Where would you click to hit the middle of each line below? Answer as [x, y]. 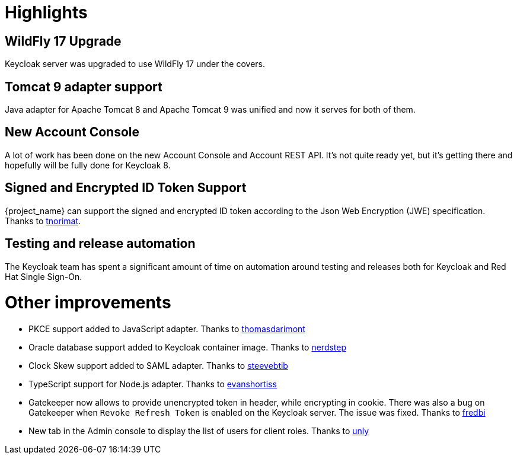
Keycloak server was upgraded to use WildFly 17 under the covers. [135, 64]
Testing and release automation [100, 244]
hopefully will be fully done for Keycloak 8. [88, 165]
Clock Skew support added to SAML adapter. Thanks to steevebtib [158, 366]
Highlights [46, 12]
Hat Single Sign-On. [44, 276]
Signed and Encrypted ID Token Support [126, 188]
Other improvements [88, 303]
